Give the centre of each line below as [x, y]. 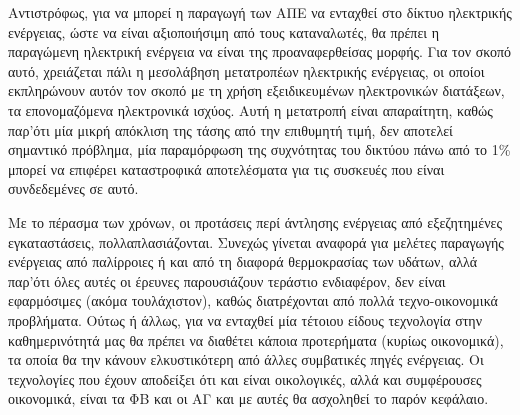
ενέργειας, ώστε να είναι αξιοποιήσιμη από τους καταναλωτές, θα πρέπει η [224, 31]
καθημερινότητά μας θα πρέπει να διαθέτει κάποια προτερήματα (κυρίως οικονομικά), [256, 339]
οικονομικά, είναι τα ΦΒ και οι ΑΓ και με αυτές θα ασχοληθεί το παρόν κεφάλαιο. [248, 398]
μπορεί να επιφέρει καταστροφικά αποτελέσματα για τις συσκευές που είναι [226, 168]
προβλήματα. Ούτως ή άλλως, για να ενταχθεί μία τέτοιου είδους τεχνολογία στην [245, 319]
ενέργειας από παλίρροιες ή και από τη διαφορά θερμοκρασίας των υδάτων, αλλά [243, 261]
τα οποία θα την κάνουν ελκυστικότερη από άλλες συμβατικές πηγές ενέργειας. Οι [246, 359]
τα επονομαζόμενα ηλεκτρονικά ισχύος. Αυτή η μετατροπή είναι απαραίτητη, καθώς [250, 109]
